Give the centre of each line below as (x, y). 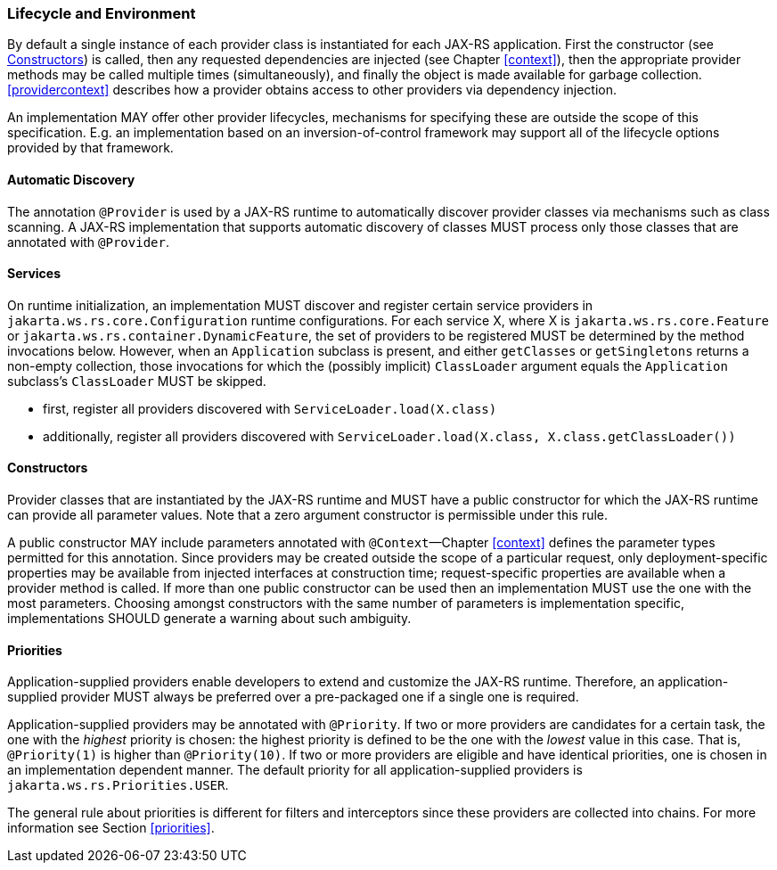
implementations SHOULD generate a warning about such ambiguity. (209, 619)
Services (34, 274)
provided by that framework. (90, 148)
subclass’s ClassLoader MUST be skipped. (137, 381)
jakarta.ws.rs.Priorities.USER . (118, 785)
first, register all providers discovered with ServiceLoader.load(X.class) (270, 408)
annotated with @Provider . (88, 242)
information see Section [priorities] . (111, 828)
